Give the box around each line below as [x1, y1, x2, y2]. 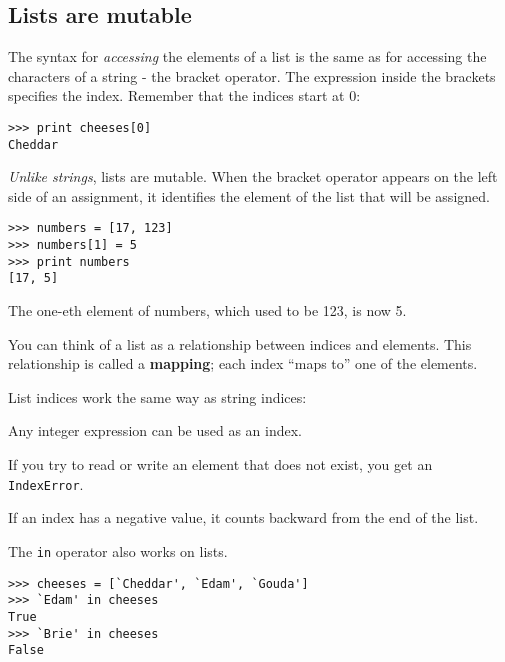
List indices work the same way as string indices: [8, 386, 307, 407]
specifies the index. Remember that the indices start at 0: [8, 85, 361, 106]
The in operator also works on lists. [8, 540, 228, 561]
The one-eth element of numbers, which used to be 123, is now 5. [8, 300, 407, 321]
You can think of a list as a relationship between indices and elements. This [8, 333, 472, 354]
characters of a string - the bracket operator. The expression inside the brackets [8, 65, 496, 86]
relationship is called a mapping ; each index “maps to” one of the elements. [8, 353, 478, 374]
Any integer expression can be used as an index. [8, 420, 302, 441]
